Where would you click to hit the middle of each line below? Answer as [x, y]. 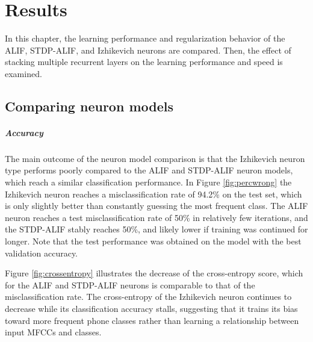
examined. [23, 73]
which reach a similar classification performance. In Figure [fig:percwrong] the [148, 182]
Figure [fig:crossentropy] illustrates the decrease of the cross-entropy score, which [154, 273]
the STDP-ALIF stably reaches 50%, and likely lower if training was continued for [156, 229]
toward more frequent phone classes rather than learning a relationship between [152, 320]
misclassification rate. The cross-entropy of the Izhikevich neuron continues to [148, 297]
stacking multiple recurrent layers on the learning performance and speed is [144, 62]
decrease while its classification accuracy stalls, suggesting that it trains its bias [151, 308]
